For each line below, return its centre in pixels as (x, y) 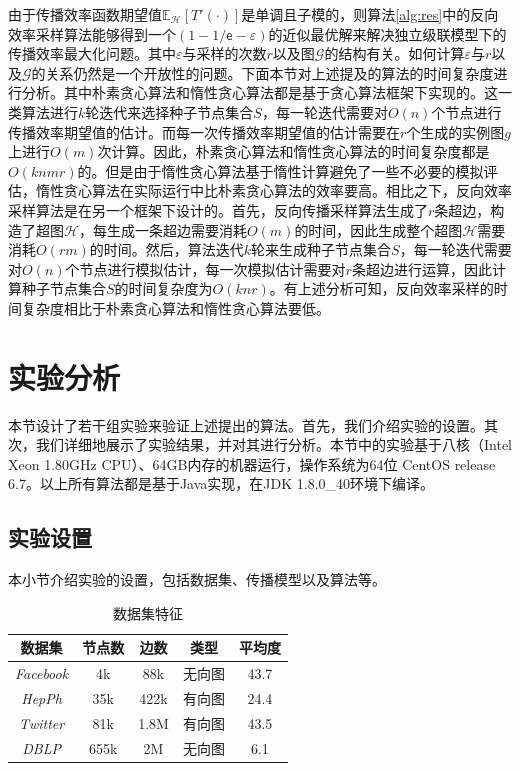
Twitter (41, 722)
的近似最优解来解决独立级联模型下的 (387, 33)
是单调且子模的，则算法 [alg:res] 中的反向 (370, 14)
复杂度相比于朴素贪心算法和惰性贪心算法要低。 (175, 307)
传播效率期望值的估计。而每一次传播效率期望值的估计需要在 (204, 131)
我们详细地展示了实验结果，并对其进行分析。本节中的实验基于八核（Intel (273, 444)
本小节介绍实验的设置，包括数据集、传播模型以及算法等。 (197, 579)
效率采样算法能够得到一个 (92, 33)
